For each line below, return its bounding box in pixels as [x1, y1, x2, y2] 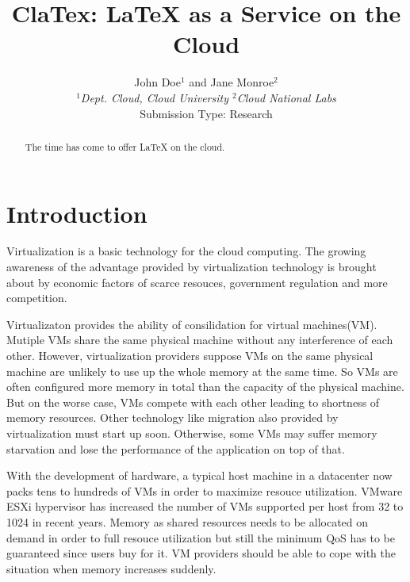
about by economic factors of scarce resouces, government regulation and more [6, 274, 388, 290]
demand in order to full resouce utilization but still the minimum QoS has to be [6, 529, 395, 546]
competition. [6, 289, 67, 306]
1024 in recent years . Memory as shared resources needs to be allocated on [6, 513, 369, 530]
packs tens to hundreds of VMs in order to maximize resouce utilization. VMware [6, 482, 403, 499]
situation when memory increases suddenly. [6, 560, 216, 576]
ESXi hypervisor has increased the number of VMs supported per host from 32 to [6, 498, 404, 515]
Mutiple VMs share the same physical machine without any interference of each [6, 331, 393, 348]
